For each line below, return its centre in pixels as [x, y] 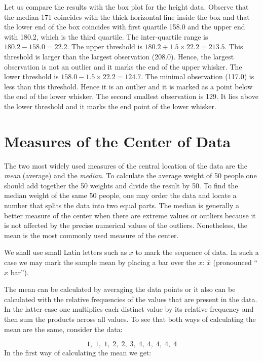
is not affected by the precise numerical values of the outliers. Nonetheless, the [126, 225]
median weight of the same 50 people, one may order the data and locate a [120, 195]
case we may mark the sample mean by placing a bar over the [100, 262]
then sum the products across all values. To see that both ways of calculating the [130, 319]
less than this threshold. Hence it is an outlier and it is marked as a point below [128, 86]
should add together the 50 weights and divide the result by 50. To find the [121, 185]
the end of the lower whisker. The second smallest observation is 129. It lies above [131, 96]
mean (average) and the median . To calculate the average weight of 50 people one [130, 175]
